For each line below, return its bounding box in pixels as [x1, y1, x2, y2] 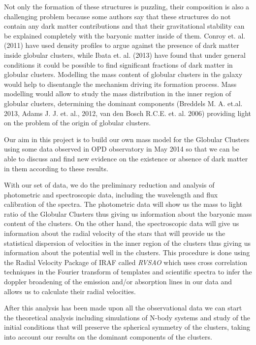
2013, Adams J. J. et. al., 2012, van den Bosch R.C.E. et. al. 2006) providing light [4, 108, 252, 118]
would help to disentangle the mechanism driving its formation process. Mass [4, 78, 237, 89]
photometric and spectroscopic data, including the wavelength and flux [4, 189, 218, 199]
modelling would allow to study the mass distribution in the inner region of [4, 88, 231, 99]
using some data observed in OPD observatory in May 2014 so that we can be [4, 144, 239, 154]
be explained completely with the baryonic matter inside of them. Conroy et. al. [4, 30, 246, 40]
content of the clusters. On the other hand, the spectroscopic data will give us [4, 218, 239, 229]
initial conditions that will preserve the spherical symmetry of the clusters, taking [4, 322, 250, 332]
